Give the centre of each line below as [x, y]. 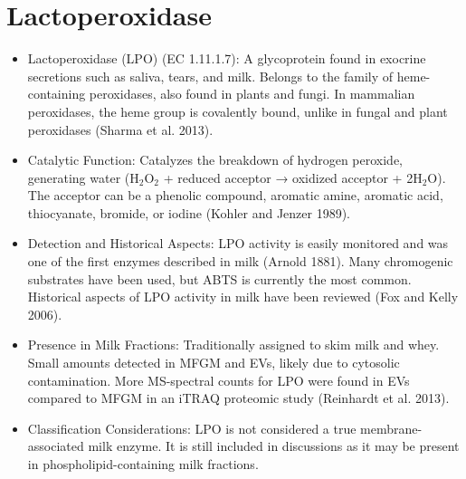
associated [56, 446]
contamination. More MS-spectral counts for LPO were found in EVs [219, 380]
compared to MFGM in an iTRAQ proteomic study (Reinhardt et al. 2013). [238, 398]
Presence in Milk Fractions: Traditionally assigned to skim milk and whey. [233, 345]
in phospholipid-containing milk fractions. [143, 464]
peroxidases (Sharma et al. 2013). [120, 129]
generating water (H [83, 177]
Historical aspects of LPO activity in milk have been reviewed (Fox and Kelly [243, 297]
